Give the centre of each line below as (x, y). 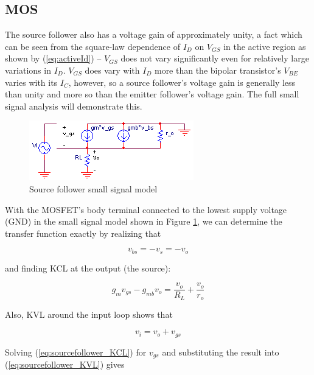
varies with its (31, 82)
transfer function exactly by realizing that (83, 233)
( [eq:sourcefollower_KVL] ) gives (65, 364)
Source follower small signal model (93, 188)
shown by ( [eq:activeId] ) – (53, 58)
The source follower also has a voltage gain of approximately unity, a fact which (154, 34)
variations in (28, 70)
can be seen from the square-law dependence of (92, 46)
